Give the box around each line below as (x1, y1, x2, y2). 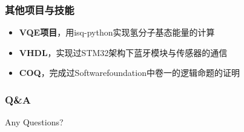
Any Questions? (5, 116, 64, 128)
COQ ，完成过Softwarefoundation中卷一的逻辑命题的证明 (19, 66, 240, 79)
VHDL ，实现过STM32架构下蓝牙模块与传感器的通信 (19, 46, 228, 58)
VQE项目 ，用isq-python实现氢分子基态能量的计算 (19, 26, 215, 39)
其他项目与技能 (5, 2, 74, 17)
